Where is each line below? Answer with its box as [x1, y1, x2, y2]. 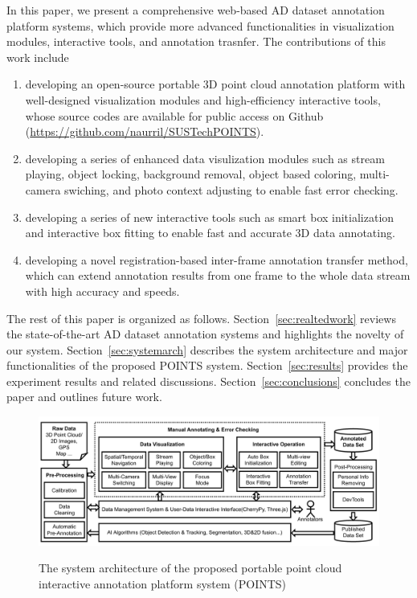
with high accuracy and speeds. [25, 282, 180, 299]
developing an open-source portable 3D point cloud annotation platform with [25, 76, 406, 92]
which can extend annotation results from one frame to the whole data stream [25, 267, 411, 284]
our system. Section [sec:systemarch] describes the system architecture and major [6, 341, 408, 358]
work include [6, 48, 69, 65]
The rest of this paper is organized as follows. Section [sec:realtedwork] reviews [6, 309, 396, 326]
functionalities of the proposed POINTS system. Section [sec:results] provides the [6, 357, 408, 374]
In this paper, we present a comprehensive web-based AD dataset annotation [6, 2, 385, 18]
